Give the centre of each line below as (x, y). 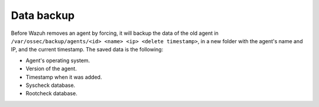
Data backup (43, 15)
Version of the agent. (51, 69)
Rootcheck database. (52, 93)
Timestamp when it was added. (64, 77)
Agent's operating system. (58, 60)
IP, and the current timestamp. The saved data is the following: (87, 50)
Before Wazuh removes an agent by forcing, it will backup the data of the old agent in (115, 33)
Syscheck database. (51, 85)
